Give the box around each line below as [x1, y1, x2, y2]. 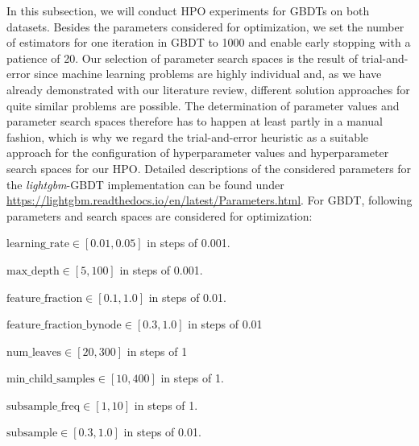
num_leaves [6, 346, 62, 358]
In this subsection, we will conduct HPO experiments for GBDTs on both [6, 2, 370, 19]
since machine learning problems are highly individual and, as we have [34, 65, 382, 82]
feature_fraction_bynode [6, 320, 122, 332]
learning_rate [6, 238, 69, 250]
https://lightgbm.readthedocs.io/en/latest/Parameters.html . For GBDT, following [6, 192, 413, 209]
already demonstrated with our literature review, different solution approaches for [6, 81, 410, 97]
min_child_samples [6, 374, 95, 386]
